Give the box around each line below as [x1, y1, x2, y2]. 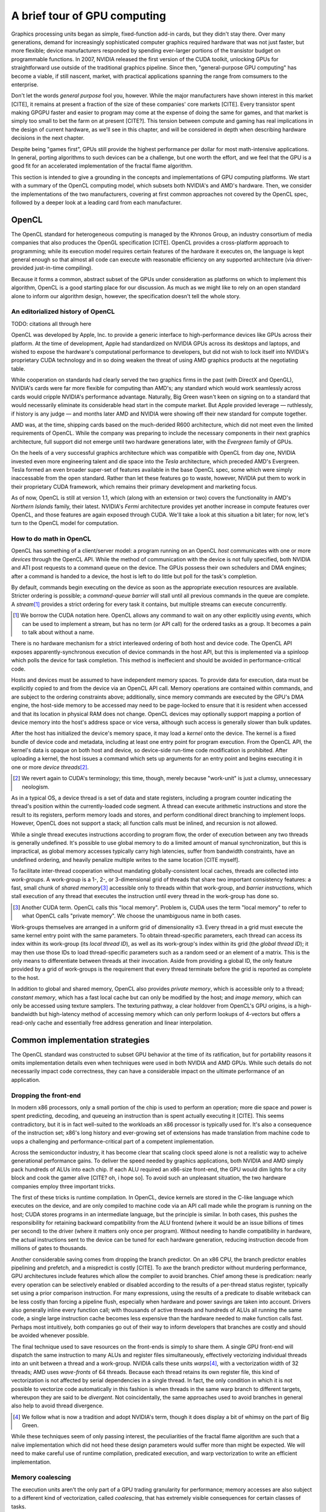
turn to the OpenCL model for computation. [11, 520, 119, 527]
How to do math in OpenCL [11, 535, 91, 543]
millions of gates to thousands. [11, 1245, 88, 1252]
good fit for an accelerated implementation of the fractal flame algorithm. [11, 162, 193, 169]
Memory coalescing [11, 1473, 71, 1482]
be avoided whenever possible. [11, 1332, 89, 1339]
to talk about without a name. [22, 629, 95, 636]
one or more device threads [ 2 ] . [11, 763, 89, 771]
